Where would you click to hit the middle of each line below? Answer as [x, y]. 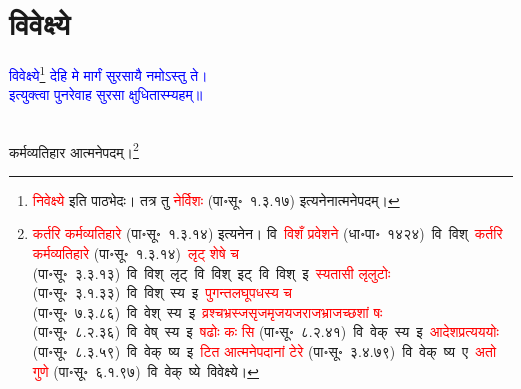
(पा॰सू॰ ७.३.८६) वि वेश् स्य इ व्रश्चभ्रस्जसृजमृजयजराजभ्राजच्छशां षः [207, 311]
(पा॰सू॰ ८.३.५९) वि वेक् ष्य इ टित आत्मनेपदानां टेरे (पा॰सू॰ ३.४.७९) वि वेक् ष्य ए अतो [264, 350]
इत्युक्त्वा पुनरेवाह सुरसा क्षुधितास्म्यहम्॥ [106, 94]
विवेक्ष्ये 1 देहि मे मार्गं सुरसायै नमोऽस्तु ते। [108, 73]
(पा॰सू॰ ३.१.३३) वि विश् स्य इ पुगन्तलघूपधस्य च [162, 292]
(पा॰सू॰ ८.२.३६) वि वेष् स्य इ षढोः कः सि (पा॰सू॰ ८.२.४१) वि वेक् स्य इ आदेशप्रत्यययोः [265, 331]
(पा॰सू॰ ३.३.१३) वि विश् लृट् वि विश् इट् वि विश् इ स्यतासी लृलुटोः [211, 272]
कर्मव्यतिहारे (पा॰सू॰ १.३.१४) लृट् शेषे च [135, 253]
